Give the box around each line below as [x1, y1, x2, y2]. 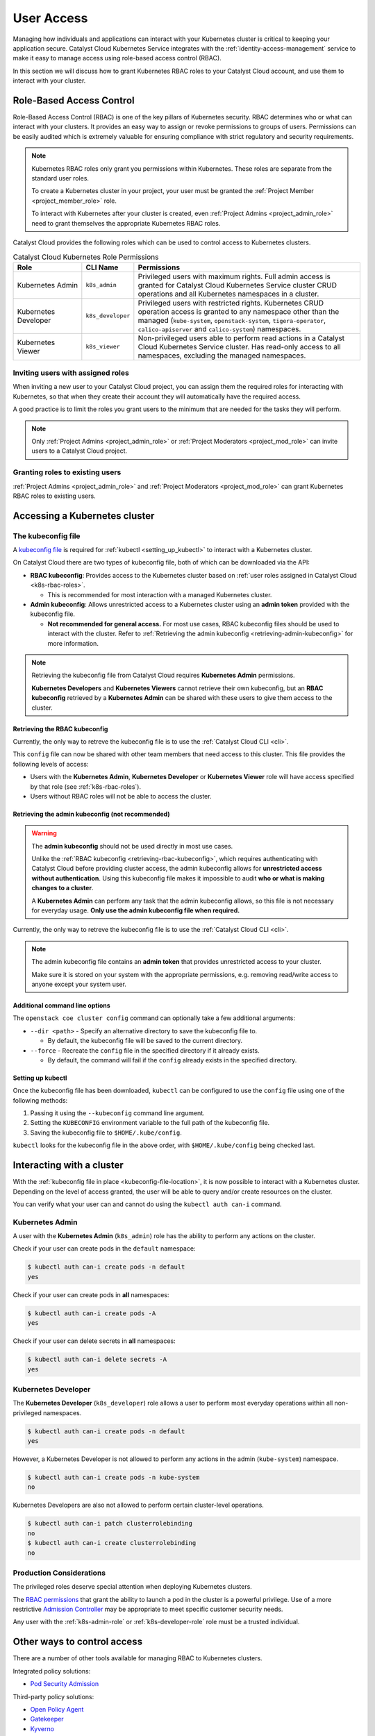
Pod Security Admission [30, 1680, 99, 1688]
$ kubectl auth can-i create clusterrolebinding [27, 1539, 197, 1547]
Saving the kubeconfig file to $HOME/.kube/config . [30, 1128, 182, 1137]
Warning [31, 829, 57, 837]
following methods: [12, 1096, 68, 1104]
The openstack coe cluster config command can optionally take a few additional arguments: [12, 1014, 295, 1022]
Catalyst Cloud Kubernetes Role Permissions [12, 252, 159, 262]
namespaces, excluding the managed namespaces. [137, 351, 306, 360]
